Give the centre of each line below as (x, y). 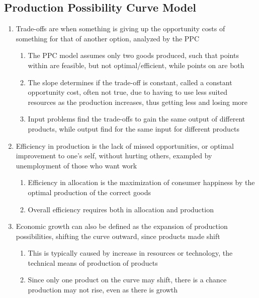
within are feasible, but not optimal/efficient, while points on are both (136, 65)
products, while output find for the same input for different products (134, 128)
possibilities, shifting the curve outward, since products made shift (118, 236)
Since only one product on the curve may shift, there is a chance (127, 280)
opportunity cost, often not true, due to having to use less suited (127, 92)
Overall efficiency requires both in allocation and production (121, 209)
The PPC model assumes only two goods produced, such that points (133, 55)
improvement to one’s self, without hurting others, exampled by (114, 156)
